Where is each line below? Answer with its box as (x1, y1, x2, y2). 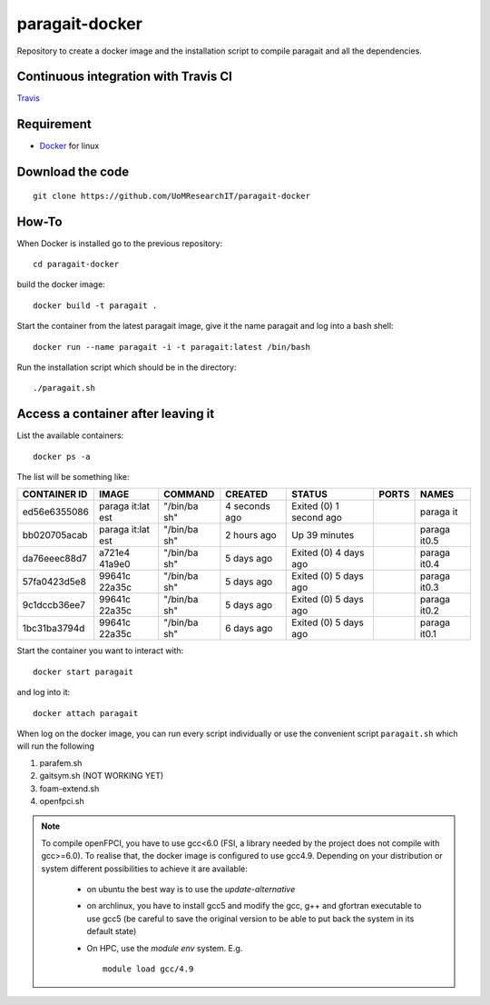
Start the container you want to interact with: (16, 645, 184, 656)
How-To (16, 214, 63, 229)
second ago (291, 512, 342, 524)
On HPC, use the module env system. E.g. (86, 942, 243, 953)
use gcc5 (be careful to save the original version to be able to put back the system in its (86, 913, 415, 924)
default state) (86, 926, 137, 937)
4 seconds (225, 500, 271, 512)
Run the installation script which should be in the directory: (16, 362, 237, 373)
